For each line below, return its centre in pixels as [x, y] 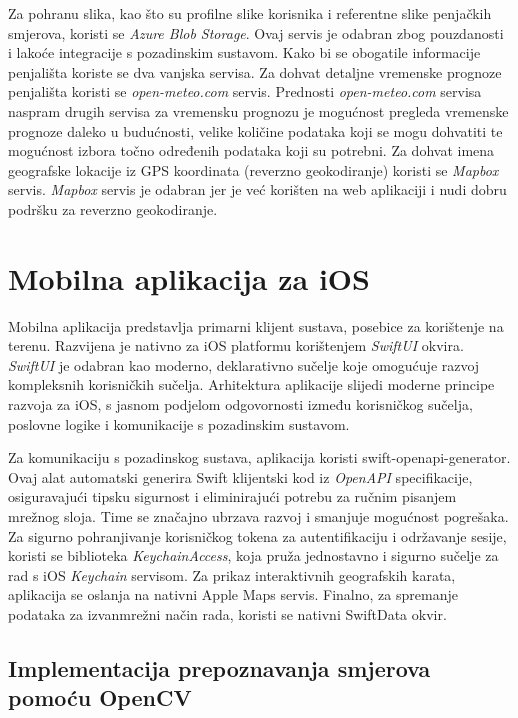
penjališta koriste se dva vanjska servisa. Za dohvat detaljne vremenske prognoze [255, 71]
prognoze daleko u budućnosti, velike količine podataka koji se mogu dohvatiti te [255, 130]
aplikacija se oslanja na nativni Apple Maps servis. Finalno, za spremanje [233, 594]
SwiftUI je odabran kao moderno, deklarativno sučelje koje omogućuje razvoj [244, 364]
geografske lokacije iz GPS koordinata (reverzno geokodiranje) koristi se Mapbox [253, 169]
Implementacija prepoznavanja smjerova [219, 667]
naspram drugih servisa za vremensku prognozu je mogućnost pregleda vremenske [258, 110]
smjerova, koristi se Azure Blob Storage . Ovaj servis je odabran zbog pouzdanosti [256, 32]
